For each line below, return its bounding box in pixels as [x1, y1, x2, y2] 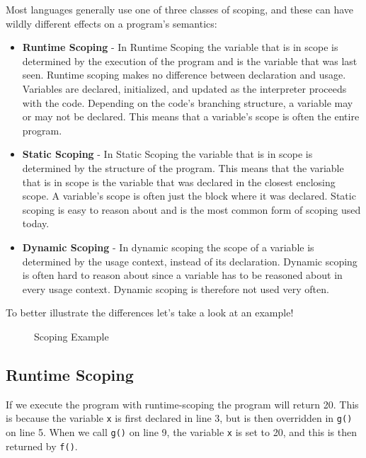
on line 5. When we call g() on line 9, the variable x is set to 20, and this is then [6, 424, 358, 439]
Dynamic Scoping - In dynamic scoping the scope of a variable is [22, 239, 314, 254]
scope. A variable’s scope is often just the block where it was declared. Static [22, 188, 356, 203]
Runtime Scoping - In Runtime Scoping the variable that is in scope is [22, 40, 338, 55]
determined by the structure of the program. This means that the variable [22, 160, 344, 175]
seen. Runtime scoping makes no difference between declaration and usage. [22, 67, 346, 82]
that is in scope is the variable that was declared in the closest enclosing [22, 174, 336, 189]
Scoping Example [34, 328, 109, 343]
